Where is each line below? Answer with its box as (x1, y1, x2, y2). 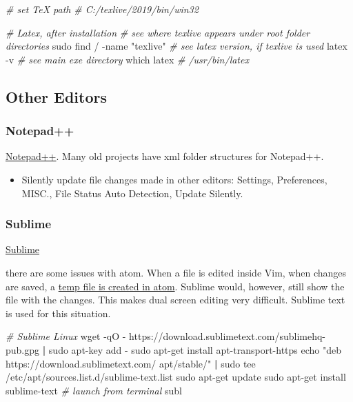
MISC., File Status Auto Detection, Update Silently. (21, 185, 243, 200)
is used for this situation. (6, 305, 111, 320)
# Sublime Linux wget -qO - (6, 329, 126, 343)
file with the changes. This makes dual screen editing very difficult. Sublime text (6, 292, 345, 307)
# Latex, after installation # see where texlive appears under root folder (6, 25, 310, 39)
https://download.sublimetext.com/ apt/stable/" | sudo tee (6, 356, 256, 370)
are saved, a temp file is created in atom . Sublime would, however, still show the (6, 279, 345, 293)
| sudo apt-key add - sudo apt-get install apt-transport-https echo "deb (42, 342, 342, 356)
